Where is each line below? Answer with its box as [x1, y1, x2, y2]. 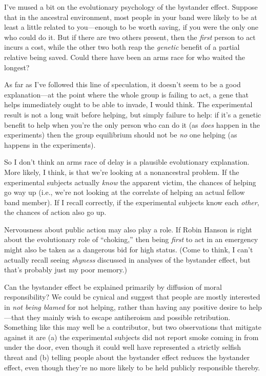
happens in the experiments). [4, 139, 96, 150]
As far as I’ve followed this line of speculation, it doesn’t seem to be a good [4, 79, 241, 90]
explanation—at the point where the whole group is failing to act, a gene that [4, 89, 249, 100]
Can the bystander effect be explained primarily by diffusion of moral [4, 281, 222, 292]
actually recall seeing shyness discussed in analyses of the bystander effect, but [4, 254, 251, 265]
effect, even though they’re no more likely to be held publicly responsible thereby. [4, 362, 260, 372]
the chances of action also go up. [4, 207, 107, 217]
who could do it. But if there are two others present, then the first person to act [4, 31, 256, 42]
